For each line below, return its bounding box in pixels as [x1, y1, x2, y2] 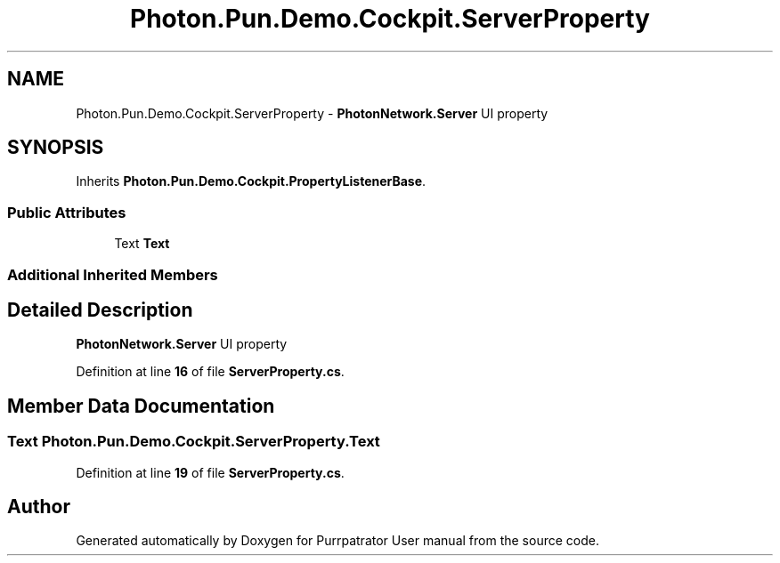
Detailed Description [7, 298, 193, 321]
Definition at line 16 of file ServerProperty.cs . [76, 364, 345, 380]
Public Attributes [7, 203, 126, 221]
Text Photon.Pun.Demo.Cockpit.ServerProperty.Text [7, 432, 380, 451]
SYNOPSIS [7, 136, 104, 159]
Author [7, 495, 70, 519]
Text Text [114, 236, 170, 252]
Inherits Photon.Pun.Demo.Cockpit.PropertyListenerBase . [76, 173, 427, 189]
